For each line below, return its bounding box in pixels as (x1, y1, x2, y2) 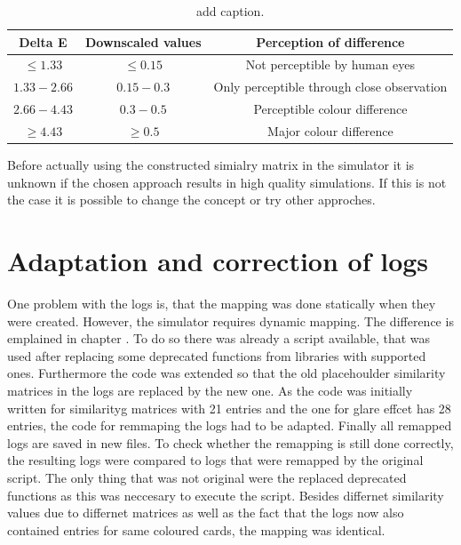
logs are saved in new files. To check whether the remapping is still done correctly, (7, 433, 454, 452)
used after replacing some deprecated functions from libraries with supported (7, 346, 426, 365)
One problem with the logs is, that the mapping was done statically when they (7, 293, 436, 312)
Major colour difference (267, 121, 393, 140)
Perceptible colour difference (253, 100, 408, 118)
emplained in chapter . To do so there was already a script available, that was (7, 329, 431, 348)
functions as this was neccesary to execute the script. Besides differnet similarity (7, 485, 444, 504)
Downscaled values (84, 32, 202, 51)
